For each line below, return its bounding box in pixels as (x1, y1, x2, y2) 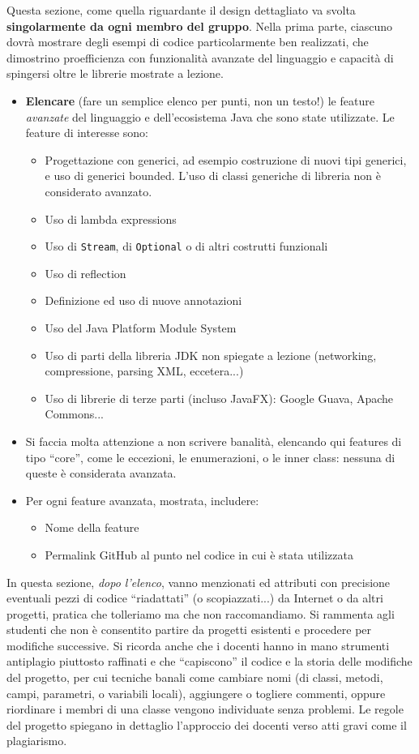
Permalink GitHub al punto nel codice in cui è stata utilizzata (45, 546, 353, 563)
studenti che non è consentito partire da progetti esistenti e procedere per (6, 621, 372, 638)
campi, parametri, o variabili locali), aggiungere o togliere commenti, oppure (6, 684, 386, 701)
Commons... (45, 405, 105, 422)
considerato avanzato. (45, 182, 152, 199)
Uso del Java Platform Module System (45, 319, 237, 336)
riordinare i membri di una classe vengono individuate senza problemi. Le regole (6, 700, 404, 718)
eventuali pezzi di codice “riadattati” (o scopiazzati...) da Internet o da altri (6, 589, 383, 606)
